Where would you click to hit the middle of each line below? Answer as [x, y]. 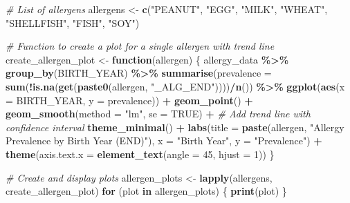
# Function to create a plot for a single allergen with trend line [140, 46]
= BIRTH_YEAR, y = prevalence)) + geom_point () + [129, 100]
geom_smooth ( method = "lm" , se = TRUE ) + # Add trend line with [158, 114]
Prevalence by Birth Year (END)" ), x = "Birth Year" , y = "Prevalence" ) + [164, 141]
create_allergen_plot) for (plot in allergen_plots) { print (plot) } [146, 191]
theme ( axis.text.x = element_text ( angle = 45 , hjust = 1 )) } [140, 154]
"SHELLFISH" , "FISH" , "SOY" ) [73, 22]
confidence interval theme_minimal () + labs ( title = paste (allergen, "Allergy [175, 127]
